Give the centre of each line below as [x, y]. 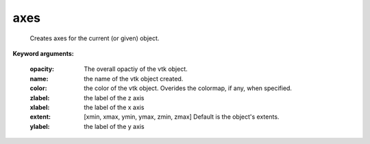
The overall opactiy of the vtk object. [136, 69]
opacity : [42, 69]
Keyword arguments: [44, 53]
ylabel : [40, 126]
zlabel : [40, 98]
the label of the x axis [114, 107]
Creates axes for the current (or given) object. [95, 38]
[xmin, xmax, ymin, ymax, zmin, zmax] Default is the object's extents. [182, 117]
